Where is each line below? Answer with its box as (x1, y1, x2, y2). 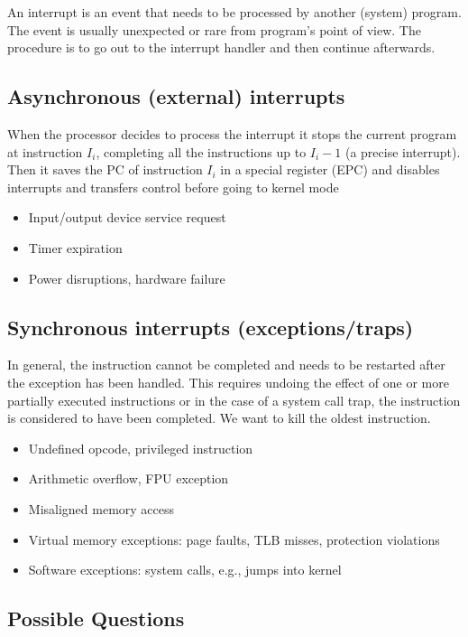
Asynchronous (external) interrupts (7, 82, 345, 110)
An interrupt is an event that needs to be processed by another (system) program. (7, 3, 462, 21)
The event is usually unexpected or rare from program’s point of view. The (7, 20, 421, 39)
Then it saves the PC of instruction (7, 160, 203, 179)
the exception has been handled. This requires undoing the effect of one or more (7, 372, 449, 391)
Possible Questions (7, 604, 185, 632)
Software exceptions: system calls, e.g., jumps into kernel (28, 560, 342, 579)
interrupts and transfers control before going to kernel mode (7, 177, 339, 196)
